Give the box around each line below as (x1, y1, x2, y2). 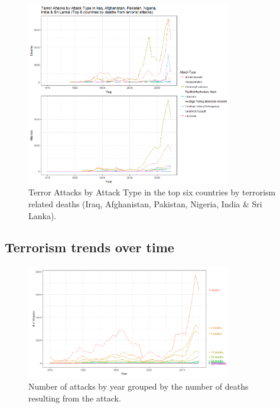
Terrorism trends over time (5, 238, 174, 256)
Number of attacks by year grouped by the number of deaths (28, 380, 249, 393)
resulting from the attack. (28, 391, 121, 404)
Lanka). (28, 209, 57, 221)
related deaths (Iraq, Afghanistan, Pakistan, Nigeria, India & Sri (28, 197, 262, 210)
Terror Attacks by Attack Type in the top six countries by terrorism (28, 186, 276, 198)
